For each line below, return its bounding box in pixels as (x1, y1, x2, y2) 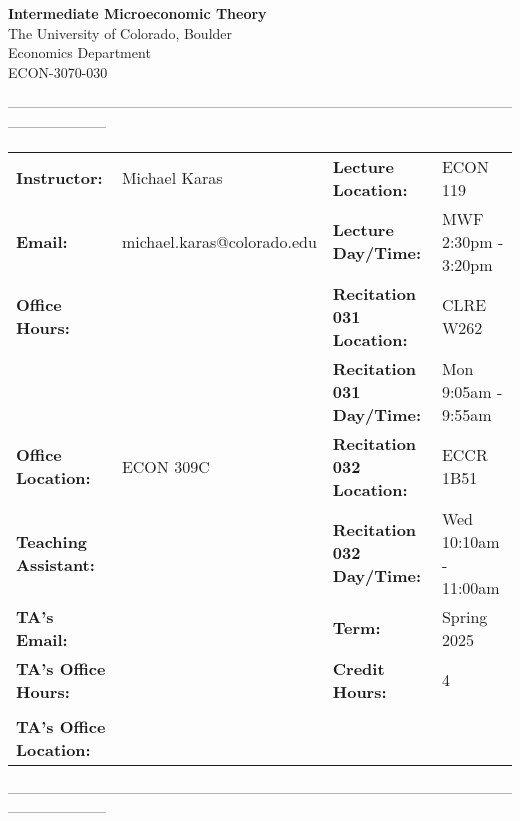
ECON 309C (121, 454, 210, 478)
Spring (441, 604, 488, 628)
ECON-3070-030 (8, 61, 108, 82)
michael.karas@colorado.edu (121, 229, 317, 253)
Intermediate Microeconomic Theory (8, 3, 267, 23)
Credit (332, 656, 385, 680)
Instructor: (16, 166, 103, 190)
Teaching (16, 529, 88, 553)
